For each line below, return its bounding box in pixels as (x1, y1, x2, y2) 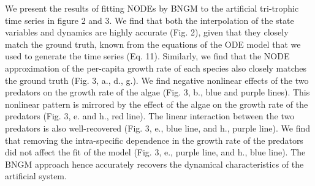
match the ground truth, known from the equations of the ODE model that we (5, 37, 301, 50)
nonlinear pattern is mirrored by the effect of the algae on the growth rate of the (5, 97, 308, 110)
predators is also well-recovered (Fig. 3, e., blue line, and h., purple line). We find (5, 121, 311, 134)
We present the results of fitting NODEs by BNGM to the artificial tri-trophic (5, 2, 299, 14)
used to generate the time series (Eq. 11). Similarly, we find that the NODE (5, 50, 290, 62)
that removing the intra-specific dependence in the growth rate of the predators (5, 133, 303, 146)
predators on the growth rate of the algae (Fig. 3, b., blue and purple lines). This (5, 86, 310, 99)
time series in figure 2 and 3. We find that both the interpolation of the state (5, 13, 294, 26)
